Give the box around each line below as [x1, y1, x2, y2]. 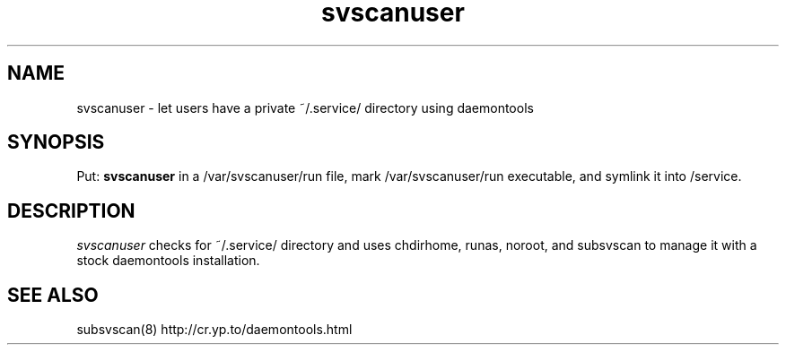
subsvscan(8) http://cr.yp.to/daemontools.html [76, 322, 353, 338]
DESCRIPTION [7, 199, 135, 222]
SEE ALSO [7, 283, 99, 306]
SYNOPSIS [7, 131, 105, 154]
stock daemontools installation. [76, 253, 260, 269]
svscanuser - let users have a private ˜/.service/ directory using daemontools [76, 99, 534, 116]
